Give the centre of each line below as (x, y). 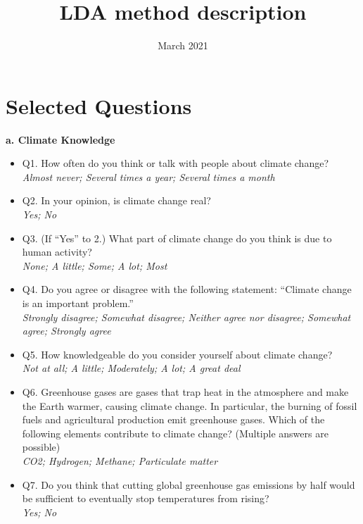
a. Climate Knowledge (60, 139)
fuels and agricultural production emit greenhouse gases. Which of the (173, 419)
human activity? (57, 252)
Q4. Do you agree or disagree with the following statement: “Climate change (187, 289)
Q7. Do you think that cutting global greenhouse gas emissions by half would (189, 484)
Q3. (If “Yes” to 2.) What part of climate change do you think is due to (177, 238)
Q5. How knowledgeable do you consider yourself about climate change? (177, 354)
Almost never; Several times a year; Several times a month (148, 176)
